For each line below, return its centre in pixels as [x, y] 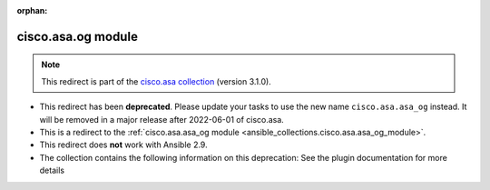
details [52, 170]
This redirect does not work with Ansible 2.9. [123, 145]
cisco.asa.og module [77, 36]
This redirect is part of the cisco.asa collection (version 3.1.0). [156, 81]
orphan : [32, 10]
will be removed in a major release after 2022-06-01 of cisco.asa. [162, 119]
